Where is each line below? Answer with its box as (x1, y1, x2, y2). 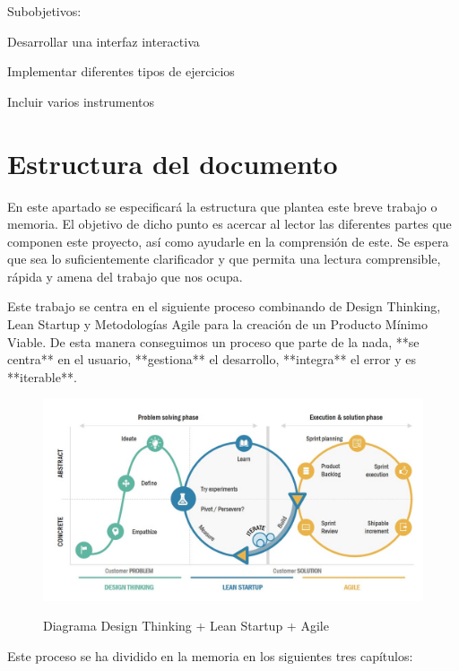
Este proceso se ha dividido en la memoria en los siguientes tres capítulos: (7, 646, 413, 665)
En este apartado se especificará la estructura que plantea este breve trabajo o (7, 196, 437, 215)
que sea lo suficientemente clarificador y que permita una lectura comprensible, (7, 249, 441, 268)
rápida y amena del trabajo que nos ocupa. (7, 266, 243, 285)
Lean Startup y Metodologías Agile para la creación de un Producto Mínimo (7, 315, 428, 334)
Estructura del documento (7, 144, 338, 181)
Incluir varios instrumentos (7, 91, 155, 110)
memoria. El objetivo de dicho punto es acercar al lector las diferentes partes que (7, 214, 452, 233)
